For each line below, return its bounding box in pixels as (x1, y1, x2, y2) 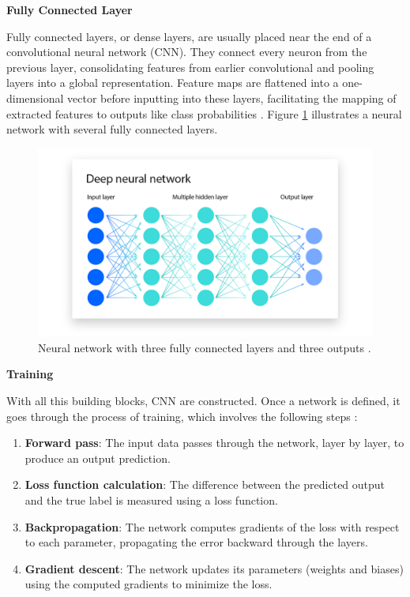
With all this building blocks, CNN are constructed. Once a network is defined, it (6, 392, 401, 409)
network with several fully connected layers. (6, 121, 218, 137)
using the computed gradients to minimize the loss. (24, 576, 273, 592)
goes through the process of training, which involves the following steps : (6, 407, 358, 424)
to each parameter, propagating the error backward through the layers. (24, 534, 368, 550)
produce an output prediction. (24, 449, 171, 466)
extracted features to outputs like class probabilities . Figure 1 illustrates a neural (6, 105, 402, 122)
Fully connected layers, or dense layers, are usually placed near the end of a (6, 28, 372, 44)
